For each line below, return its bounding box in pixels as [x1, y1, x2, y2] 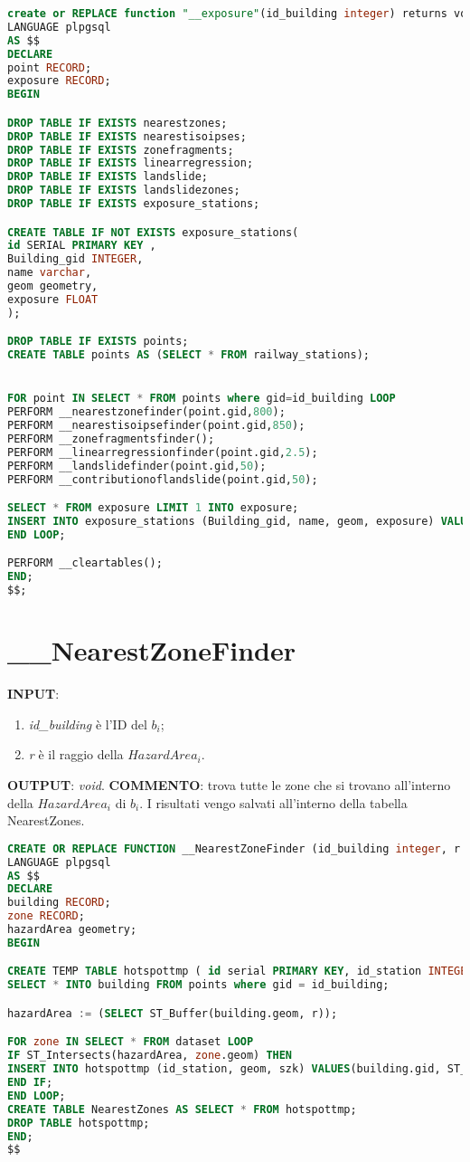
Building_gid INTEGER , [7, 252, 144, 266]
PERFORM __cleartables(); [7, 557, 163, 570]
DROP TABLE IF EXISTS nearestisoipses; [7, 129, 247, 143]
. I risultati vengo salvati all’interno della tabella [139, 793, 408, 812]
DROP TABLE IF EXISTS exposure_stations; [7, 197, 260, 211]
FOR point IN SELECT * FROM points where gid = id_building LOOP [7, 392, 396, 405]
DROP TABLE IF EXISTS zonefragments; [7, 143, 234, 157]
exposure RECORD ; [7, 74, 111, 88]
